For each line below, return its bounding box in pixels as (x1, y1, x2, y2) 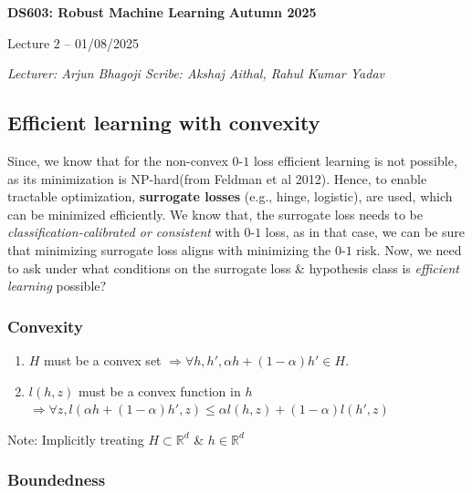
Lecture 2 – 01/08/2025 (7, 33, 140, 52)
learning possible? (7, 276, 107, 295)
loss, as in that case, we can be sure (265, 222, 465, 241)
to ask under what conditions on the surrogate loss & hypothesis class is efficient (7, 258, 460, 277)
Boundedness (7, 468, 106, 491)
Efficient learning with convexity (7, 108, 320, 137)
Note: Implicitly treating (7, 429, 144, 448)
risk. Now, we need (356, 240, 462, 259)
